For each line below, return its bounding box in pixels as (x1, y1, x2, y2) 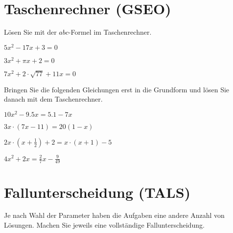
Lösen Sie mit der (4, 27, 57, 37)
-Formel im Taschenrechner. (68, 27, 152, 37)
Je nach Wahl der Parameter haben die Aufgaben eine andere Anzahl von (4, 210, 225, 220)
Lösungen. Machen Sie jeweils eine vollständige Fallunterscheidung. (4, 220, 205, 230)
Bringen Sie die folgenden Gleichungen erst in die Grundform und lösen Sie (4, 84, 230, 94)
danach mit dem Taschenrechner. (4, 94, 103, 104)
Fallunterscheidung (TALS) (4, 182, 191, 202)
